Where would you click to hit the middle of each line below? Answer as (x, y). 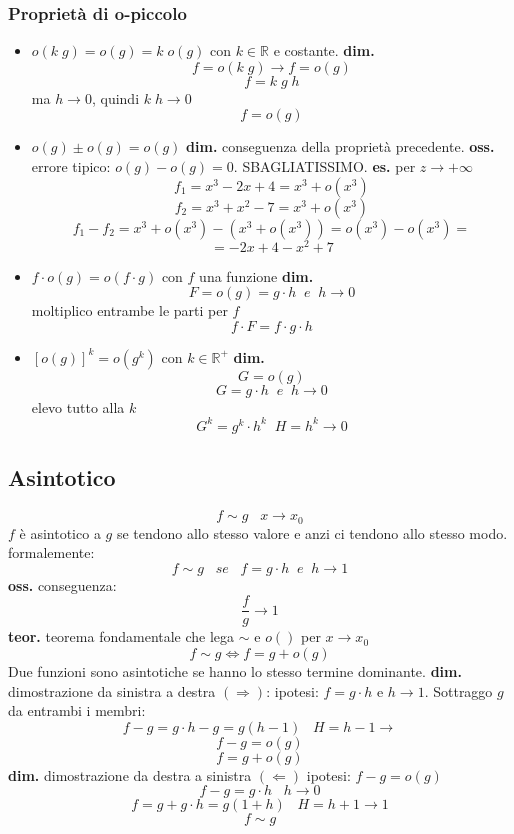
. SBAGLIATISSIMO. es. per (324, 166)
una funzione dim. (256, 275)
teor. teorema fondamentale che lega (121, 636)
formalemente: (51, 552)
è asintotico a (60, 532)
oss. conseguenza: (62, 584)
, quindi (115, 97)
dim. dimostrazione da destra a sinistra (130, 774)
